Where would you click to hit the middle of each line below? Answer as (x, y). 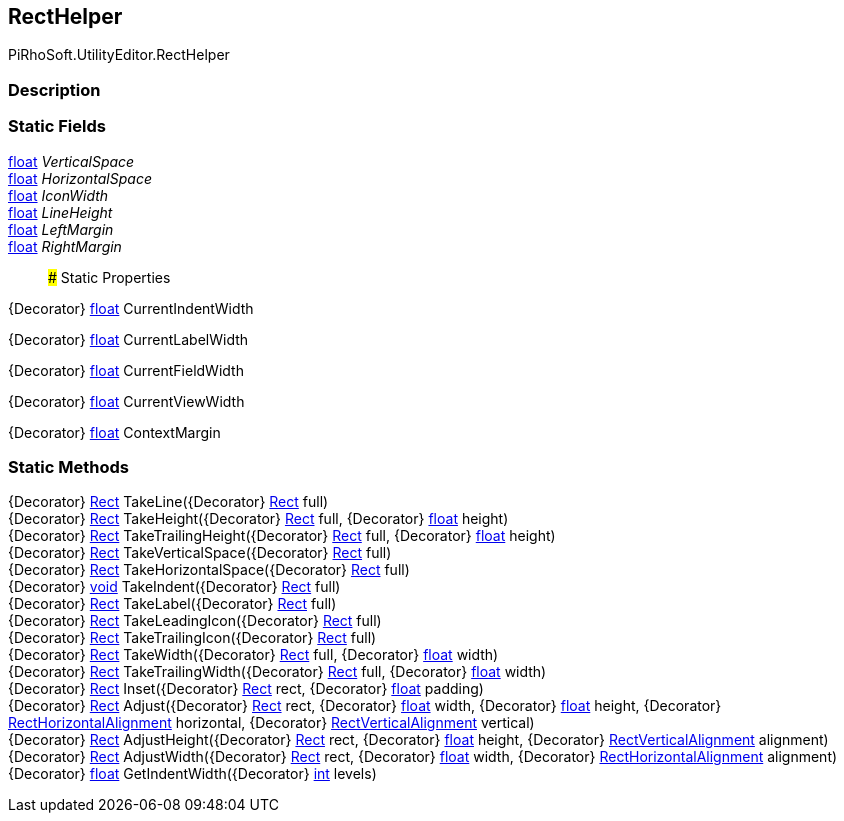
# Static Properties (109, 277)
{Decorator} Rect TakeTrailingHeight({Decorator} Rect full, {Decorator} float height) (282, 536)
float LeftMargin (61, 229)
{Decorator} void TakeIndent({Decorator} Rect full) (174, 587)
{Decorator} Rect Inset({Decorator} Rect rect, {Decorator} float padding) (246, 689)
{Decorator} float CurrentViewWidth (126, 401)
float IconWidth (58, 195)
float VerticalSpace (71, 161)
